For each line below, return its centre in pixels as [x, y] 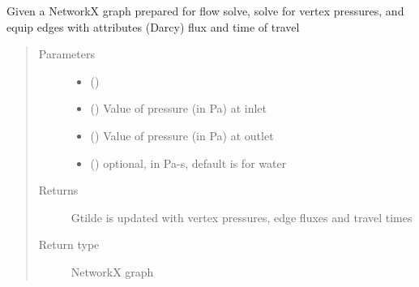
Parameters [66, 54]
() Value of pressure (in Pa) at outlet [182, 135]
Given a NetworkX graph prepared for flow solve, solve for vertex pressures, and [205, 11]
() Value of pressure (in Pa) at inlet [179, 108]
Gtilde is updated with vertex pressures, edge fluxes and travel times [242, 217]
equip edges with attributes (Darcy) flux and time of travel [153, 26]
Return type [69, 244]
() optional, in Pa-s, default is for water [188, 163]
